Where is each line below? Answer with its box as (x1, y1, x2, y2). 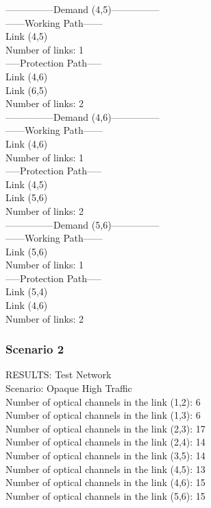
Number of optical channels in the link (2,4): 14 (5, 435, 206, 449)
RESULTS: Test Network (5, 367, 112, 382)
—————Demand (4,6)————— (5, 109, 160, 124)
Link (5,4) (5, 284, 48, 299)
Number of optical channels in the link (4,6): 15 (5, 475, 206, 489)
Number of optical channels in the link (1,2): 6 (5, 394, 201, 408)
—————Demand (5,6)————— (5, 217, 160, 231)
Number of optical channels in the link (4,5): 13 (5, 461, 206, 476)
